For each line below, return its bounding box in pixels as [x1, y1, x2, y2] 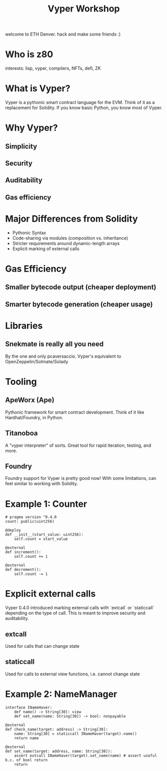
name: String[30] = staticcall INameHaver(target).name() [14, 731, 137, 736]
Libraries [5, 320, 43, 331]
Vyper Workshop [47, 3, 120, 15]
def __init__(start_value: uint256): [5, 532, 84, 537]
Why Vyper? [5, 122, 58, 134]
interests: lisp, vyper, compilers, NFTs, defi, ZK [5, 66, 101, 72]
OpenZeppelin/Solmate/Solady [5, 358, 68, 364]
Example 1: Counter [5, 498, 87, 509]
